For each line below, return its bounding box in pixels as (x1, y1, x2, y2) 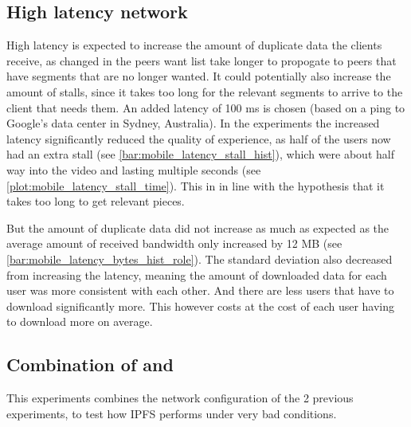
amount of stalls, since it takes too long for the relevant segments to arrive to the (6, 83, 403, 100)
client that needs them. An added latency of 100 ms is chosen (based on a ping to (6, 99, 405, 116)
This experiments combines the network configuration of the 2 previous (6, 390, 354, 406)
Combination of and (6, 352, 174, 377)
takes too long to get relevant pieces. (6, 193, 185, 210)
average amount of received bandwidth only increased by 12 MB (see (6, 235, 342, 252)
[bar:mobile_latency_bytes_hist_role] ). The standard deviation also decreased (6, 250, 393, 267)
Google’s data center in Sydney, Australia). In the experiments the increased (6, 115, 380, 131)
